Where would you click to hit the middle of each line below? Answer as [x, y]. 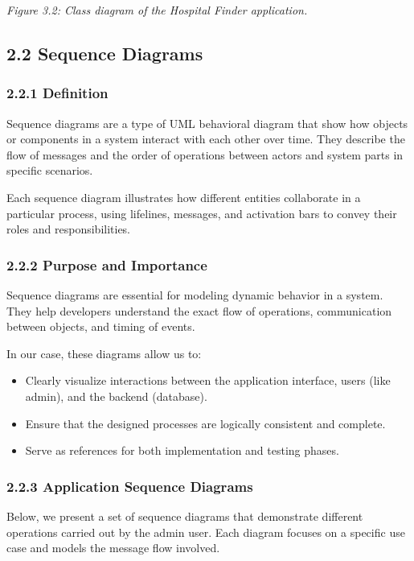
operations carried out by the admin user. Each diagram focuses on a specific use [206, 532]
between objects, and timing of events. [101, 326]
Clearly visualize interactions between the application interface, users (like [208, 380]
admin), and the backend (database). [116, 396]
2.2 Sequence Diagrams [105, 53]
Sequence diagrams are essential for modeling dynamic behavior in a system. [195, 294]
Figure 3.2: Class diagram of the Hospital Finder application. [157, 10]
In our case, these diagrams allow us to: [104, 353]
